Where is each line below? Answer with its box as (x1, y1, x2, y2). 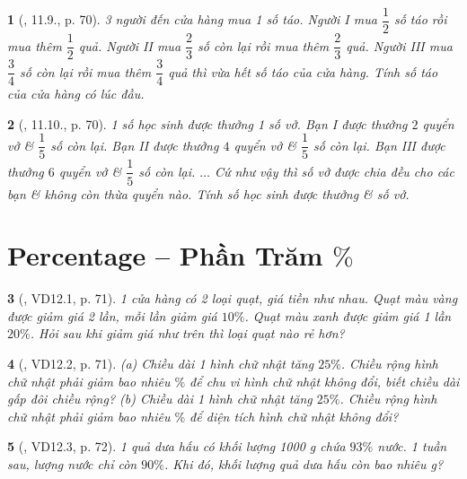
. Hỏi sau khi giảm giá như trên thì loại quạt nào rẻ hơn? (30, 324, 345, 343)
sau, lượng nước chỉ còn (7, 454, 137, 473)
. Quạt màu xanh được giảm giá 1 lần (244, 306, 452, 325)
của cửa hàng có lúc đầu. (7, 84, 145, 103)
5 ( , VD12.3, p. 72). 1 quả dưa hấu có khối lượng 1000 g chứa (7, 437, 346, 456)
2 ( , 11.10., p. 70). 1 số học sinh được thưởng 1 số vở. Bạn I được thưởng (7, 114, 408, 133)
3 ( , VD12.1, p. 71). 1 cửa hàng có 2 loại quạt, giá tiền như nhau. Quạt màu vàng (7, 289, 458, 308)
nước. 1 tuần (377, 437, 447, 456)
